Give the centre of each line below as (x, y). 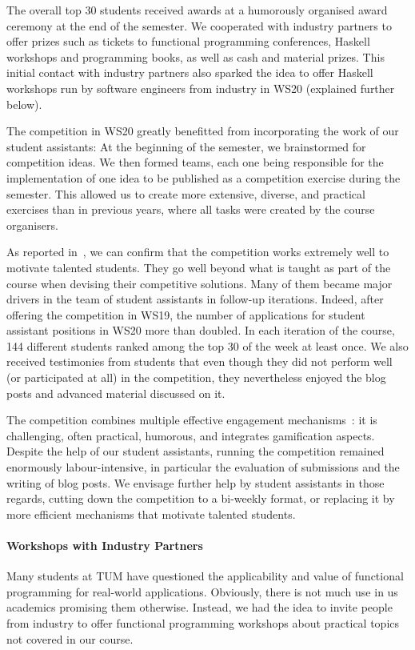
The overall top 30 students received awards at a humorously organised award (197, 10)
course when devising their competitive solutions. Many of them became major (200, 283)
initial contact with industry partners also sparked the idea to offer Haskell (190, 72)
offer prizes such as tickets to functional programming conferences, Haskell (188, 41)
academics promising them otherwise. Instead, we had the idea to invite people (200, 607)
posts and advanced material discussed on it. (116, 393)
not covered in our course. (70, 638)
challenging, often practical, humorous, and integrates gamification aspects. (191, 435)
